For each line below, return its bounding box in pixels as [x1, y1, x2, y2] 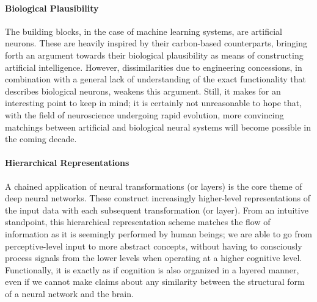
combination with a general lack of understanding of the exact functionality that [5, 73, 306, 85]
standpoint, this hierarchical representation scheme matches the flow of [5, 215, 271, 228]
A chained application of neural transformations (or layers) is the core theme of [5, 179, 302, 192]
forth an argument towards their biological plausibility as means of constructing [5, 48, 304, 61]
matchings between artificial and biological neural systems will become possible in [5, 120, 312, 133]
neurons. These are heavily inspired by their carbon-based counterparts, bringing [5, 37, 308, 49]
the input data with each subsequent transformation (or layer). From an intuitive [5, 203, 308, 216]
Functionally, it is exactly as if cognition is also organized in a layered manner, [5, 263, 299, 276]
